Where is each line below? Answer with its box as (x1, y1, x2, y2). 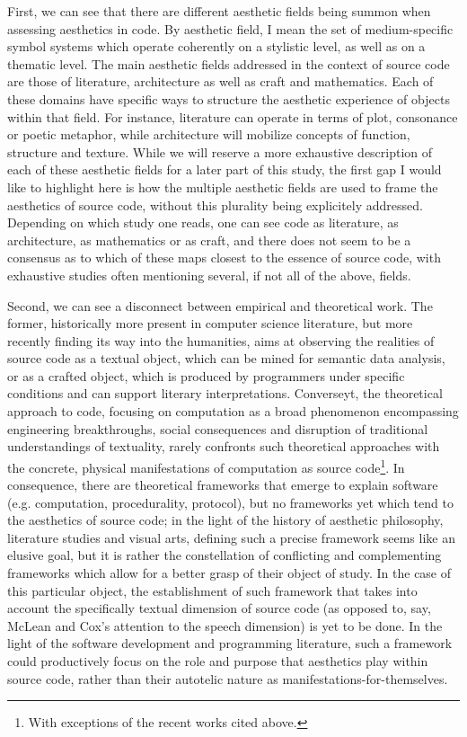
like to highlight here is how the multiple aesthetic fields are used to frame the (7, 177, 438, 196)
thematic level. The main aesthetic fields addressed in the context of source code (7, 54, 450, 73)
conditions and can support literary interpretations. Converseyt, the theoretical (7, 384, 443, 403)
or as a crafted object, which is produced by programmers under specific (7, 366, 405, 385)
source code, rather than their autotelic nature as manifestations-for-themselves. (7, 669, 448, 688)
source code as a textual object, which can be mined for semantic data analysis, (7, 349, 445, 368)
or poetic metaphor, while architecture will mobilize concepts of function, (7, 125, 410, 144)
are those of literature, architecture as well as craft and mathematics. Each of (7, 72, 434, 91)
